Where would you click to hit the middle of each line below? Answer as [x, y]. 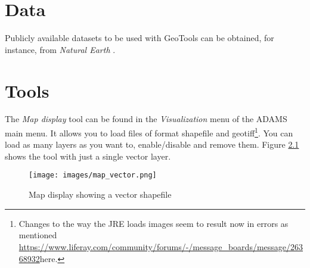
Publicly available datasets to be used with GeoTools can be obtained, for [139, 38]
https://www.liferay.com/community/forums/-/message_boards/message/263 [161, 246]
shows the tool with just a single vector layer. [88, 156]
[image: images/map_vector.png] [93, 175]
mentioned [38, 235]
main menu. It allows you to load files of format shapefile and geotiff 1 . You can [149, 132]
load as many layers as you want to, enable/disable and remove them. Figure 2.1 [152, 144]
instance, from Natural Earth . [60, 49]
